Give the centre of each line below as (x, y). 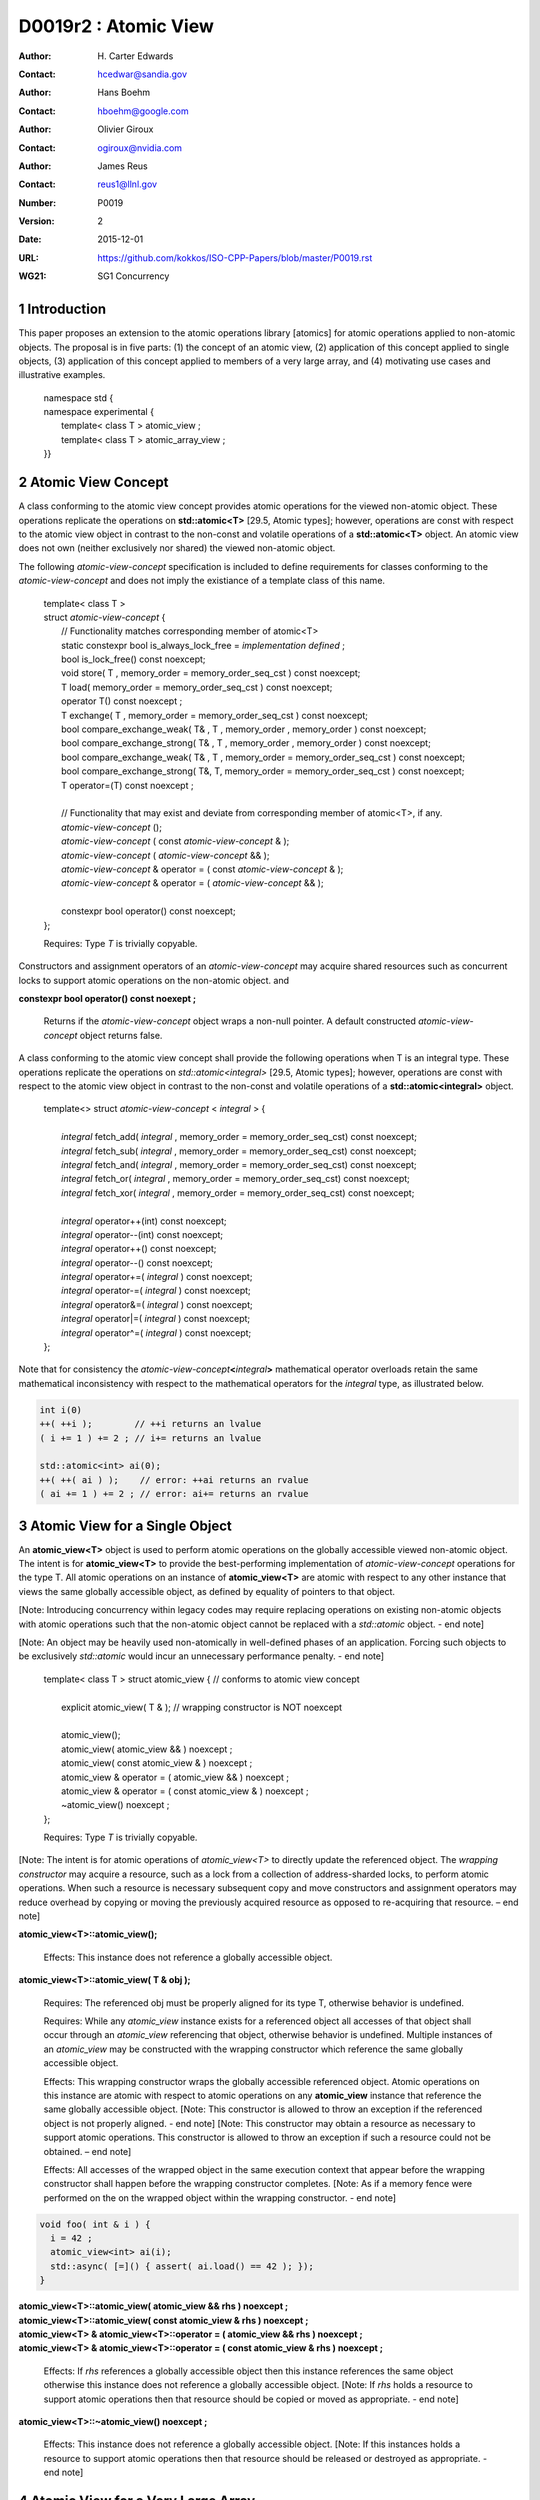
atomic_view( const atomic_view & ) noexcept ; (157, 1763)
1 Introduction (62, 309)
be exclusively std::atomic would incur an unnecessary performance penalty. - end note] (201, 1656)
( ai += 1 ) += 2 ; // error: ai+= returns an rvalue (174, 1494)
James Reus (123, 166)
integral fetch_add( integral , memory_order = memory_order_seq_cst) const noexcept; (239, 1137)
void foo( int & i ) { (95, 2224)
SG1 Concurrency (133, 276)
